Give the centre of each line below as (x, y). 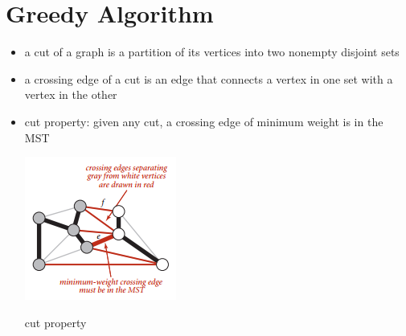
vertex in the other (71, 94)
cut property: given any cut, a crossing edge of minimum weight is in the (204, 121)
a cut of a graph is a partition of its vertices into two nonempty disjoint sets (212, 52)
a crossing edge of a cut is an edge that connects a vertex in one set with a (209, 78)
